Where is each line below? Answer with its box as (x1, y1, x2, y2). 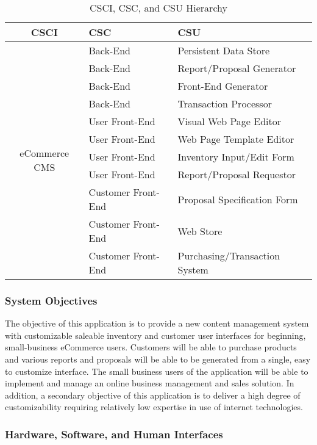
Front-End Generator (177, 79, 268, 93)
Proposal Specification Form (177, 192, 298, 206)
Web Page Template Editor (177, 132, 294, 146)
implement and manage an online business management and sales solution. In (5, 377, 294, 389)
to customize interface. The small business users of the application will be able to (5, 364, 308, 377)
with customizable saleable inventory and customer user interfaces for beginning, (5, 328, 306, 341)
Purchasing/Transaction (177, 248, 280, 262)
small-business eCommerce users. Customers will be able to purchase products (5, 341, 297, 353)
